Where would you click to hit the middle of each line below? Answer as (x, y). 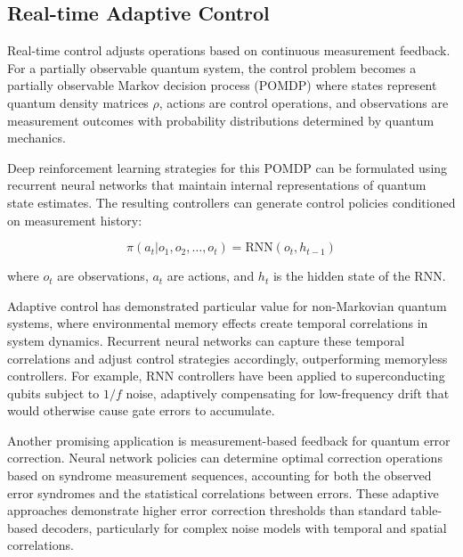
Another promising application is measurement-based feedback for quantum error (229, 440)
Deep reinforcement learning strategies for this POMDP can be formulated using (227, 167)
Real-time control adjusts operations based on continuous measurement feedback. (229, 50)
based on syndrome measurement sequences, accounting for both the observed (219, 475)
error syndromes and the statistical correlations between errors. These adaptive (223, 492)
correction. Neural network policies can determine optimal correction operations (225, 458)
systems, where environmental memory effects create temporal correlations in (218, 323)
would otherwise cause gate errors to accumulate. (141, 410)
